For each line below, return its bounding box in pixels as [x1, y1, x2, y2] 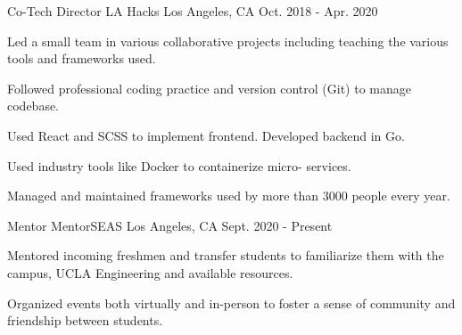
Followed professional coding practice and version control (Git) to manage [7, 78, 411, 97]
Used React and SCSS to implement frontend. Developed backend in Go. [7, 126, 405, 144]
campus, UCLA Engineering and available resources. [7, 263, 293, 282]
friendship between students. [7, 311, 163, 330]
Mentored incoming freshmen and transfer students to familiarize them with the [7, 246, 444, 265]
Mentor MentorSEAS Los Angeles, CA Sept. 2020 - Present [7, 216, 333, 234]
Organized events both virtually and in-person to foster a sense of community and [7, 293, 456, 312]
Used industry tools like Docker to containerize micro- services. [7, 156, 351, 175]
